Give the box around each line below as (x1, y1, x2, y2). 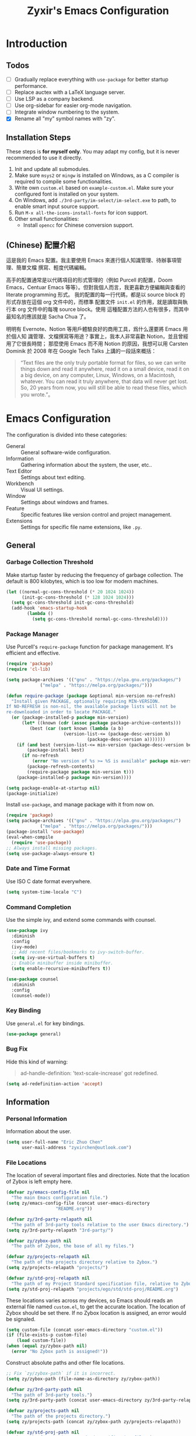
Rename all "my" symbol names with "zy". (14, 115, 116, 122)
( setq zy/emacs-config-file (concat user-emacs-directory (6, 1201, 150, 1206)
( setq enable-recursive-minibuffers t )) (11, 966, 111, 972)
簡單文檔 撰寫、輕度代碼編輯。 (16, 264, 89, 271)
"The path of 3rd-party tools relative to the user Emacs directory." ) (11, 1222, 190, 1228)
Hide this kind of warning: (6, 1058, 68, 1065)
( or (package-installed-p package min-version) (11, 714, 129, 721)
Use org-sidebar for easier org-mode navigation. (14, 102, 132, 109)
